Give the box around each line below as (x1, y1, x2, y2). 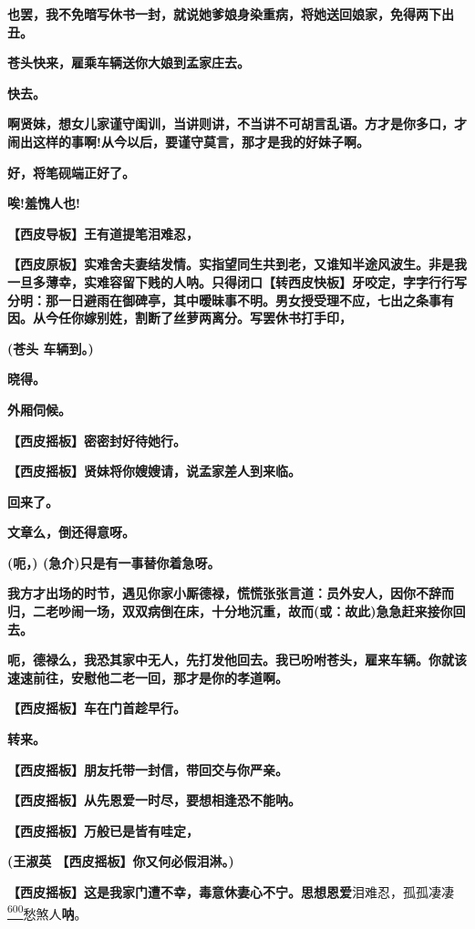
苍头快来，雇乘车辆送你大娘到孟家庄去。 (7, 53, 250, 72)
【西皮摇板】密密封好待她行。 (7, 430, 186, 449)
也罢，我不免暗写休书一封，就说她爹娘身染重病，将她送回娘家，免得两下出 (7, 5, 454, 23)
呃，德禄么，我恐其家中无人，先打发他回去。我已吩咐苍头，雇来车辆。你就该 (7, 650, 467, 669)
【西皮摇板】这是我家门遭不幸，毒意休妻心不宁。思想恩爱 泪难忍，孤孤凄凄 (7, 883, 454, 901)
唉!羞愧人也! (7, 193, 80, 212)
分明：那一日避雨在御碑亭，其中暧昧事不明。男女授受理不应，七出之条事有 (7, 290, 454, 309)
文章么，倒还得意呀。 (7, 522, 135, 542)
